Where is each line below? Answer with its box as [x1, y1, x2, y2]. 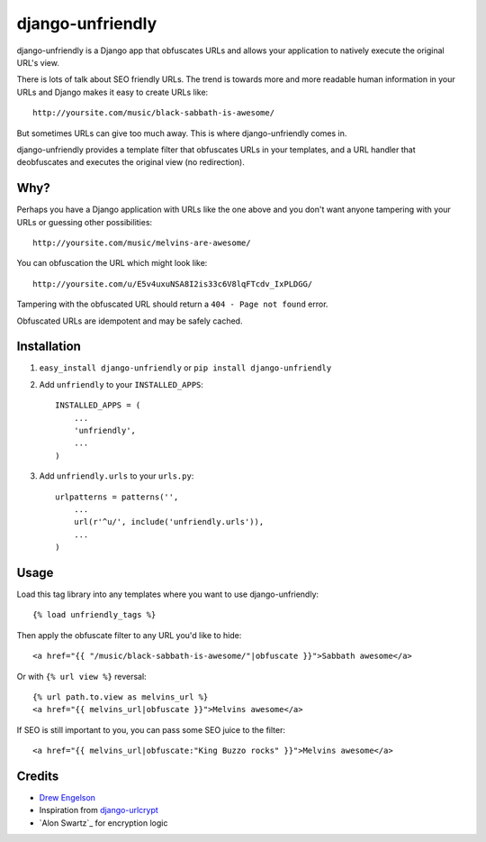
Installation [16, 339, 81, 354]
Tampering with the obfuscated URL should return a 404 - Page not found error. [16, 298, 328, 310]
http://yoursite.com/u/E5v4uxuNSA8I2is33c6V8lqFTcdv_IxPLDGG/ [32, 279, 313, 288]
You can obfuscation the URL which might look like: [16, 258, 208, 269]
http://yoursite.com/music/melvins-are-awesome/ [32, 237, 251, 248]
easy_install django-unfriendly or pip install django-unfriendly [39, 362, 332, 373]
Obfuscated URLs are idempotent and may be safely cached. [16, 316, 243, 326]
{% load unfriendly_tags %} [32, 609, 157, 620]
